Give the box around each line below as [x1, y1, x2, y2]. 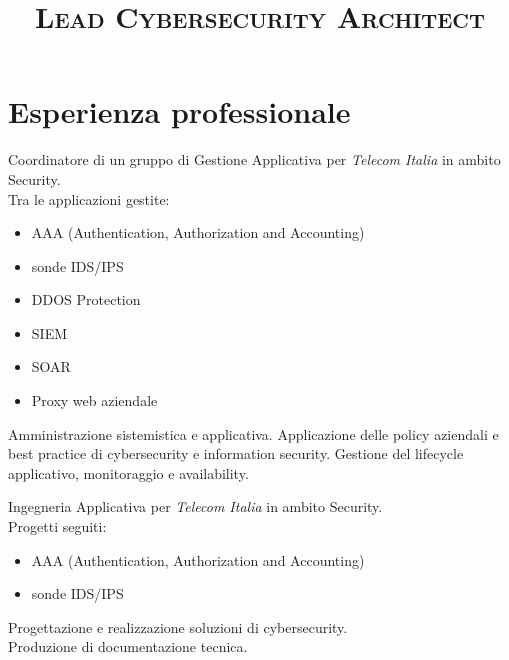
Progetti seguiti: [8, 516, 107, 537]
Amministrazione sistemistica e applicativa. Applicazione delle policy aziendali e [8, 423, 499, 444]
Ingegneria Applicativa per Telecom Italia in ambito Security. [8, 496, 383, 517]
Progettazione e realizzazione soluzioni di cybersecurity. [8, 616, 348, 637]
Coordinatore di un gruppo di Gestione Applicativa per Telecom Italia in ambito [8, 149, 501, 170]
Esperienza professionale [8, 91, 351, 132]
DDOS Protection [31, 289, 141, 310]
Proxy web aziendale [31, 390, 158, 411]
